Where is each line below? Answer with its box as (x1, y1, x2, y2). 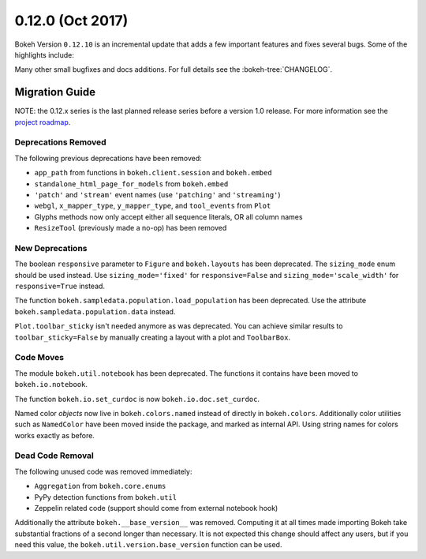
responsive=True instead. (14, 281, 106, 291)
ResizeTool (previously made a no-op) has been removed (34, 223, 227, 233)
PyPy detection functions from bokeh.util (34, 492, 177, 501)
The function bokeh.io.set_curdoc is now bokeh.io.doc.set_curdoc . (14, 394, 260, 403)
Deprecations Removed (14, 137, 106, 148)
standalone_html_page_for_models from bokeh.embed (34, 178, 229, 189)
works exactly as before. (14, 430, 95, 440)
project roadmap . (14, 117, 71, 126)
